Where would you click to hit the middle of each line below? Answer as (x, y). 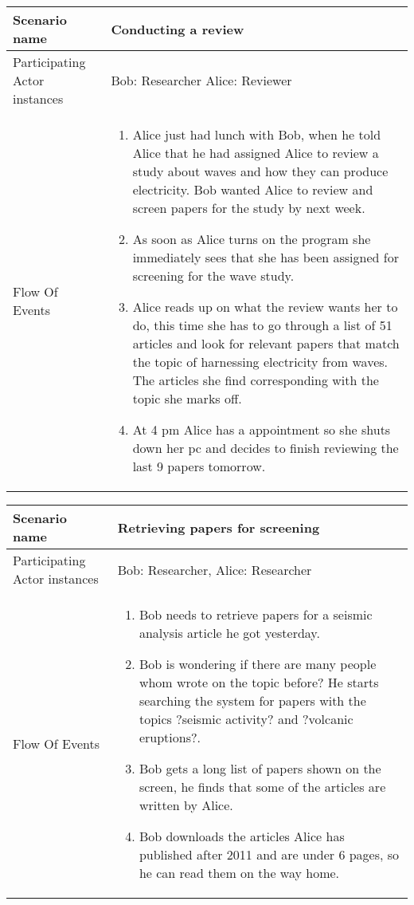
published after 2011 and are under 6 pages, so (269, 854)
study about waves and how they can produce (260, 171)
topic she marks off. (187, 398)
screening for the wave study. (213, 275)
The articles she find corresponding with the (256, 380)
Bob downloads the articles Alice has (242, 836)
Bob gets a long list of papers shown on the (260, 768)
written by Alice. (186, 805)
